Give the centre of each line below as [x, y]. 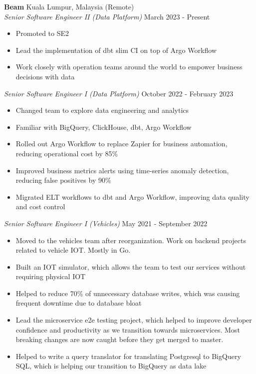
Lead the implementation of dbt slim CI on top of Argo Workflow [116, 50]
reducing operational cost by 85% [67, 153]
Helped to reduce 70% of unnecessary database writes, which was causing [128, 293]
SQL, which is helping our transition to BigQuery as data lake [111, 366]
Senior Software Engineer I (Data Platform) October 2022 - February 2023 [119, 93]
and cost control [40, 206]
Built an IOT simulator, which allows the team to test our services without [131, 266]
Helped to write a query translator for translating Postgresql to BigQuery [128, 356]
